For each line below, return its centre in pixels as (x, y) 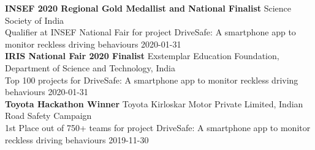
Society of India (35, 20)
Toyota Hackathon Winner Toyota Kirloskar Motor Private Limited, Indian (154, 103)
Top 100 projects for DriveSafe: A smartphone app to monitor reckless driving (152, 80)
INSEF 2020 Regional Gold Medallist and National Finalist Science (148, 8)
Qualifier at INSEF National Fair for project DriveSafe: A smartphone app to (150, 32)
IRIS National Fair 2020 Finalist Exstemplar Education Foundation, (142, 56)
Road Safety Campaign (48, 116)
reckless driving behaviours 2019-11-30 (77, 139)
